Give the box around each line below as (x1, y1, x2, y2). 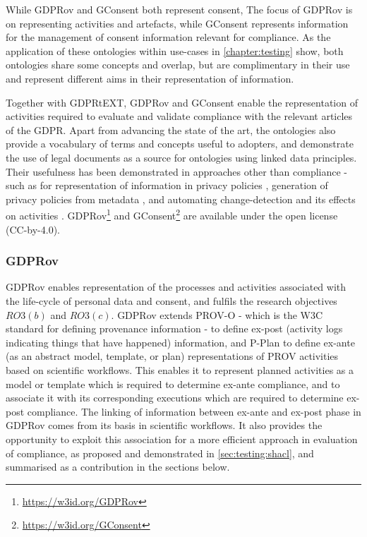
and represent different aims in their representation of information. (6, 71, 294, 85)
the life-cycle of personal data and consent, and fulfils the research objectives (6, 293, 337, 308)
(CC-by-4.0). (6, 222, 60, 236)
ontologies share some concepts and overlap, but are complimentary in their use (6, 57, 350, 72)
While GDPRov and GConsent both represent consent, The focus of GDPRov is (6, 2, 353, 16)
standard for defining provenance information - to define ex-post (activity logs (6, 321, 343, 336)
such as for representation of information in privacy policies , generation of (6, 178, 328, 193)
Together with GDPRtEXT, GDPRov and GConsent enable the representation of (6, 95, 358, 109)
